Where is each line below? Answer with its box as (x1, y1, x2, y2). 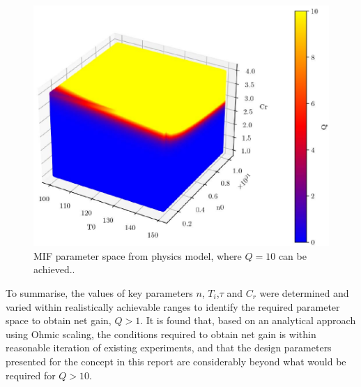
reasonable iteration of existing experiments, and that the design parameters (6, 340, 332, 355)
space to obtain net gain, (6, 313, 112, 328)
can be (278, 248, 307, 263)
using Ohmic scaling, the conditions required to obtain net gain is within (6, 326, 316, 341)
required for (6, 367, 56, 382)
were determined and (259, 285, 349, 300)
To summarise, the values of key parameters (6, 285, 193, 300)
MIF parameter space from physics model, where (33, 248, 242, 263)
